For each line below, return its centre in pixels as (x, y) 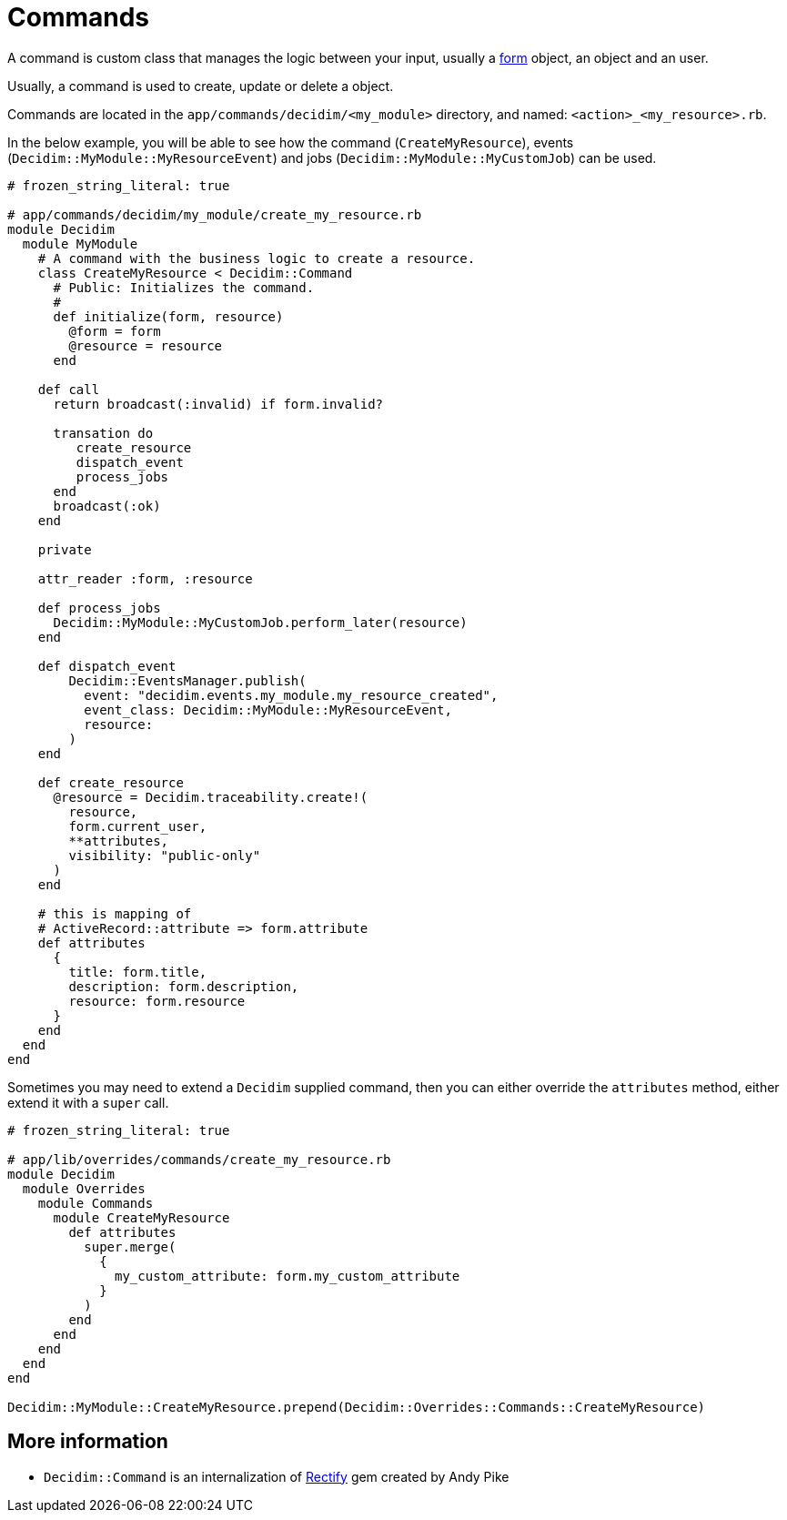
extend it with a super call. (88, 1102)
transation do (103, 433)
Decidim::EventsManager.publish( (187, 680)
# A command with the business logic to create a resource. (257, 258)
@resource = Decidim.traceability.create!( (211, 797)
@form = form (115, 331)
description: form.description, (184, 986)
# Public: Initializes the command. (184, 287)
